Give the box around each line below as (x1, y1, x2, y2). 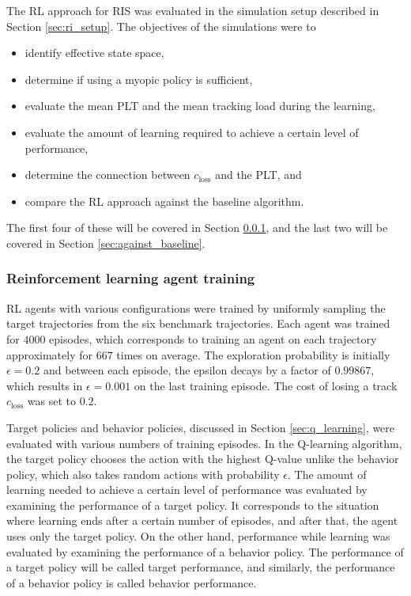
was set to (27, 393, 77, 409)
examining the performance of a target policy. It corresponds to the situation (6, 496, 379, 513)
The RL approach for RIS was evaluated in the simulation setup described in (6, 2, 379, 18)
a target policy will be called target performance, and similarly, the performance (6, 559, 395, 575)
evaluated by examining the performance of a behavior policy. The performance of (6, 543, 404, 560)
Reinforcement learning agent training (6, 268, 255, 288)
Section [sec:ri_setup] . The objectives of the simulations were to (6, 17, 316, 34)
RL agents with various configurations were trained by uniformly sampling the (6, 299, 386, 316)
